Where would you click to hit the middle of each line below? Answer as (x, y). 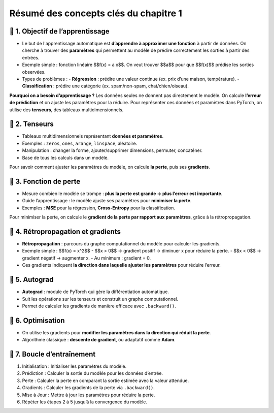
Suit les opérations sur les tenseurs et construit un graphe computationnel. (100, 299)
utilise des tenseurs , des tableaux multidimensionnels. (66, 110)
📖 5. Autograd (31, 280)
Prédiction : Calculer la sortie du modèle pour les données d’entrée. (93, 373)
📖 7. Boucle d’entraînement (53, 354)
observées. (34, 72)
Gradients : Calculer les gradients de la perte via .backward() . (88, 388)
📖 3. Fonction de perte (45, 181)
